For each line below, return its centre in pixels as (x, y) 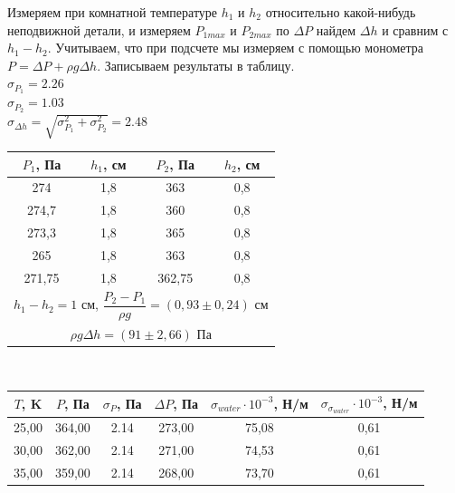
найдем (336, 29)
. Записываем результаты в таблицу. (196, 65)
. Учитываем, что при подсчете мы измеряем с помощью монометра (236, 48)
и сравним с (415, 29)
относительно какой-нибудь (341, 12)
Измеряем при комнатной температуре (113, 12)
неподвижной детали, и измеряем (99, 29)
